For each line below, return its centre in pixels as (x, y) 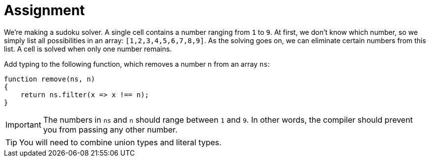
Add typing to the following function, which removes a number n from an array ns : (137, 64)
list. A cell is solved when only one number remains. (88, 49)
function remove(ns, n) (50, 79)
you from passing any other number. (110, 129)
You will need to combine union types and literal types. (120, 142)
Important (23, 124)
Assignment (44, 10)
